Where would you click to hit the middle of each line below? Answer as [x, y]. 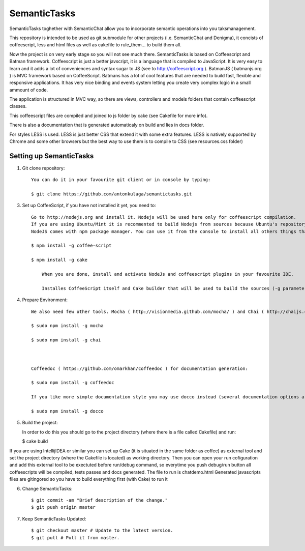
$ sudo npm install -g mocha [67, 326]
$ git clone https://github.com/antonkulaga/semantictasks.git [112, 194]
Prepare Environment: [45, 300]
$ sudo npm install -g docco [67, 411]
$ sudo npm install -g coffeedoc [73, 383]
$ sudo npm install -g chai [66, 340]
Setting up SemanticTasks [52, 156]
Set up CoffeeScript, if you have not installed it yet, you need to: [89, 206]
